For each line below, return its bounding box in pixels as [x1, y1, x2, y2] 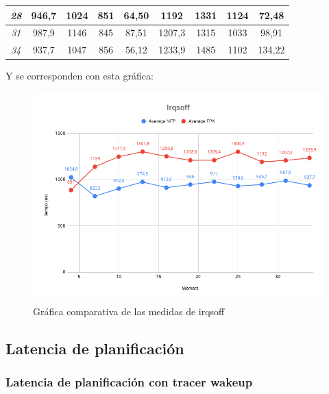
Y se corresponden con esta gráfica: [5, 69, 154, 83]
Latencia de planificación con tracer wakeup [5, 373, 253, 390]
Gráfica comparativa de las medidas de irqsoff [33, 304, 225, 318]
